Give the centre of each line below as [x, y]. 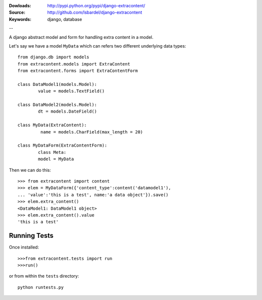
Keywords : [20, 19]
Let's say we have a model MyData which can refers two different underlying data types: [98, 46]
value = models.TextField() [71, 91]
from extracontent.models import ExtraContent [74, 64]
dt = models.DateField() [67, 111]
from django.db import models [54, 57]
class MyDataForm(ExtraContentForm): [63, 145]
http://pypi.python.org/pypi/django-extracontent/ [96, 6]
